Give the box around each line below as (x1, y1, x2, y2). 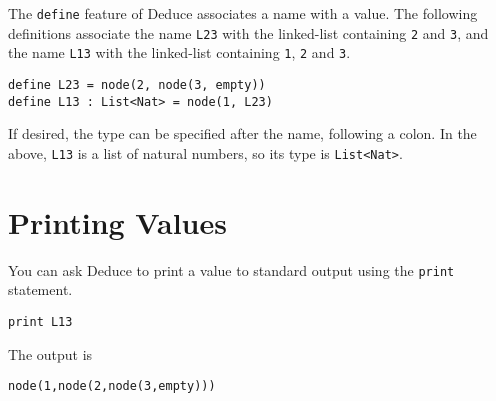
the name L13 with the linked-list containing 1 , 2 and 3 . (8, 42, 351, 63)
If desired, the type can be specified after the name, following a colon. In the (8, 123, 477, 144)
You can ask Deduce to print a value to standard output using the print (8, 259, 455, 280)
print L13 (8, 314, 73, 329)
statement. (8, 279, 73, 300)
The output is (8, 343, 93, 364)
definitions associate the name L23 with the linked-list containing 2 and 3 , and (8, 22, 489, 43)
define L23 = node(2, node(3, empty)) (8, 77, 266, 92)
